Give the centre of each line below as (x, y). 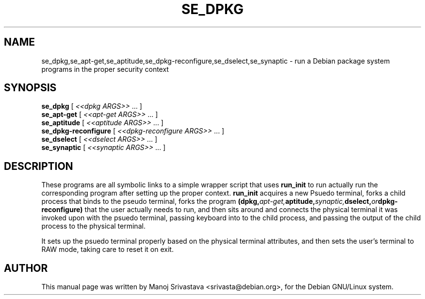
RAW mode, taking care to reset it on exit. (107, 249)
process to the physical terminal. (93, 226)
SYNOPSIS (30, 88)
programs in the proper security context (105, 69)
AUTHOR (26, 268)
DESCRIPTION (39, 166)
